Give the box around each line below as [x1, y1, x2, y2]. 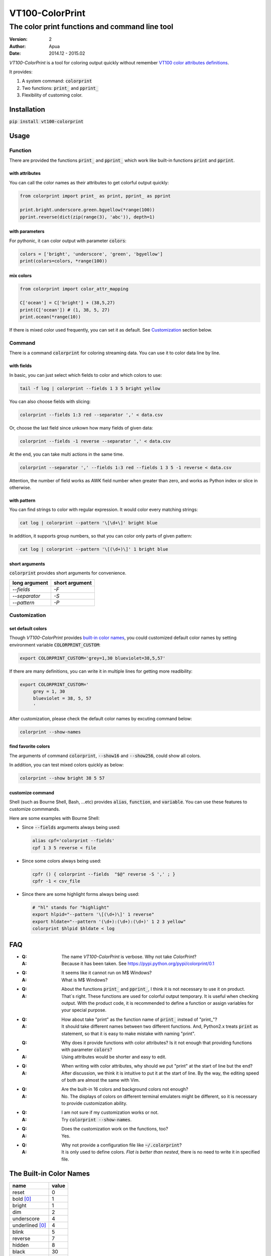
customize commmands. [9, 806, 60, 812]
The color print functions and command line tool [9, 22, 173, 31]
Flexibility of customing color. [22, 92, 83, 98]
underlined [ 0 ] [12, 1221, 46, 1228]
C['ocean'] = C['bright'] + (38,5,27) [20, 300, 115, 306]
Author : [9, 43, 26, 49]
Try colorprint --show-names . [61, 1116, 132, 1122]
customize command [9, 789, 55, 796]
